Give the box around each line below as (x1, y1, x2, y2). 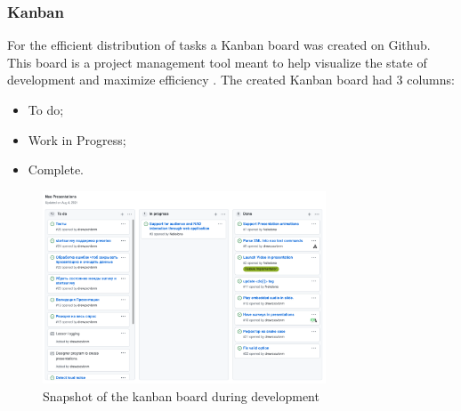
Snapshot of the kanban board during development (43, 386, 319, 405)
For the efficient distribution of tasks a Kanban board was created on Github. (7, 36, 431, 54)
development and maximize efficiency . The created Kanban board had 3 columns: (7, 70, 455, 89)
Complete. (28, 160, 85, 179)
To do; (28, 101, 64, 118)
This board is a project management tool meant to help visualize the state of (7, 52, 427, 71)
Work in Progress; (28, 130, 126, 149)
